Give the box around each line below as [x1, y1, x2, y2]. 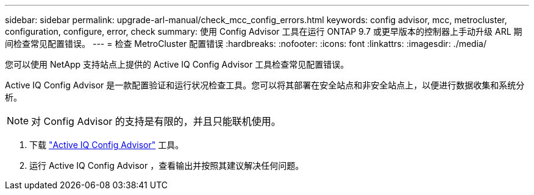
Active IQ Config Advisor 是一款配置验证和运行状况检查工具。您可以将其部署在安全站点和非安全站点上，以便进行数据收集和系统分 [5, 80, 525, 90]
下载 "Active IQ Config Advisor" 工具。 [29, 140, 184, 150]
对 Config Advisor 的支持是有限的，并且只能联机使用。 [31, 115, 281, 127]
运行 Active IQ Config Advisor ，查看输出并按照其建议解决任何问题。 [29, 160, 304, 171]
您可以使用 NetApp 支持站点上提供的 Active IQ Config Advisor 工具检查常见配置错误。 [5, 59, 349, 69]
